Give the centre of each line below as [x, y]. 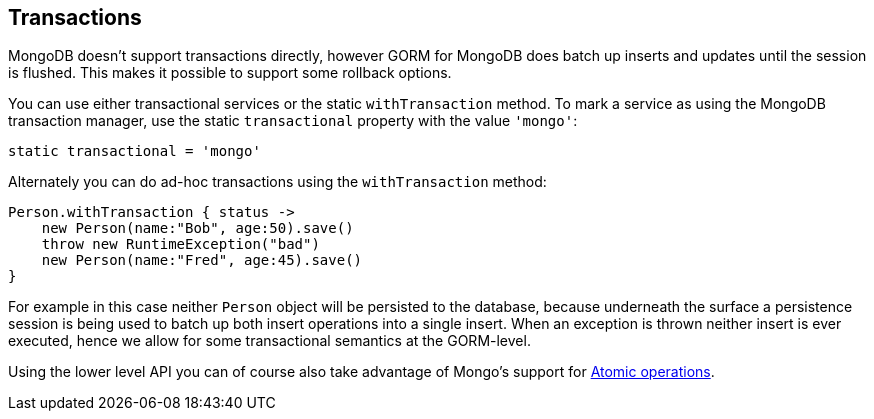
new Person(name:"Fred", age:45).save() [202, 260]
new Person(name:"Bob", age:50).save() [197, 228]
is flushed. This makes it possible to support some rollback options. [230, 73]
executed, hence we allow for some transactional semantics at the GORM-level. [269, 341]
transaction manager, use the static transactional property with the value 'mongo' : [293, 121]
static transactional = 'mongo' [134, 151]
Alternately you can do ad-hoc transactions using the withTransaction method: [277, 182]
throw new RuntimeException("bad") [180, 244]
